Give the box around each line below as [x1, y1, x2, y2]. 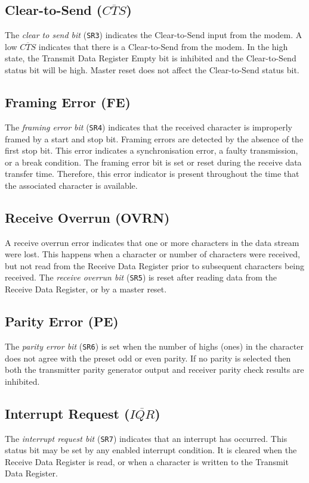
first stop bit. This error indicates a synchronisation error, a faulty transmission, [5, 144, 298, 157]
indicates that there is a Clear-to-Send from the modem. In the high [38, 40, 288, 52]
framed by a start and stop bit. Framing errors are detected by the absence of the [5, 132, 304, 145]
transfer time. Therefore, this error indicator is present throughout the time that [5, 167, 299, 180]
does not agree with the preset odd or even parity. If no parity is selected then [5, 351, 291, 364]
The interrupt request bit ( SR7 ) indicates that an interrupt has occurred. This [5, 432, 288, 444]
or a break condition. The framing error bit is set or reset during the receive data [5, 155, 302, 168]
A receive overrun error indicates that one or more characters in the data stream [5, 236, 299, 248]
